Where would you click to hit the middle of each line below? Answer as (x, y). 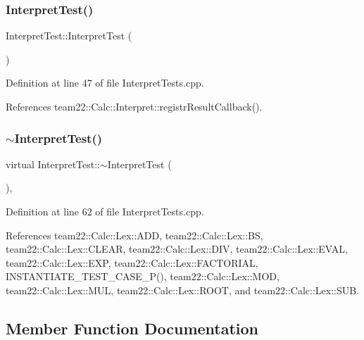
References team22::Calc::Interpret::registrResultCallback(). (134, 106)
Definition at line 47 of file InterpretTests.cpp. (105, 83)
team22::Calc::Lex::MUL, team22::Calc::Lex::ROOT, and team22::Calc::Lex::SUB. (183, 290)
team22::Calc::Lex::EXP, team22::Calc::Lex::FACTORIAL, (132, 262)
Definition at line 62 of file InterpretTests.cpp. (105, 211)
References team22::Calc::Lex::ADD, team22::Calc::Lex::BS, (134, 235)
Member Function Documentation (132, 328)
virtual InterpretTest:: (53, 164)
